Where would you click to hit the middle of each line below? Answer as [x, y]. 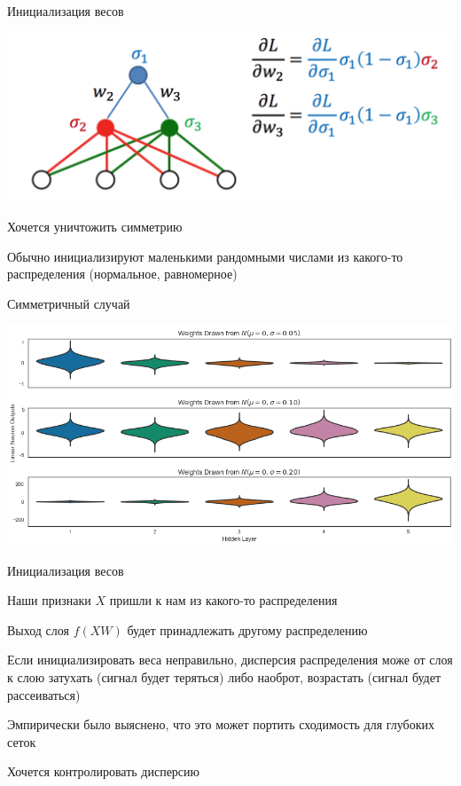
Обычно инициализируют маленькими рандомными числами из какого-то [205, 256]
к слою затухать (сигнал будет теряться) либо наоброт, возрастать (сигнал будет [224, 676]
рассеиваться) [44, 694]
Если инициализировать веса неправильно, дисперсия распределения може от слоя [230, 660]
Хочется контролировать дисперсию [104, 771]
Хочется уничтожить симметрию [95, 227]
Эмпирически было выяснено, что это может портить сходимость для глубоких [221, 724]
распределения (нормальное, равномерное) [122, 274]
